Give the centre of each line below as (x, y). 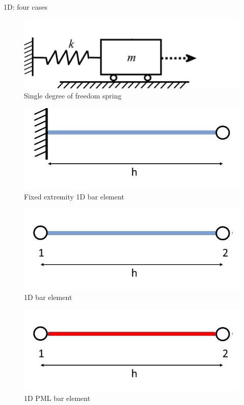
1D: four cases (25, 7)
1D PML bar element (57, 398)
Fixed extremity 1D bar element (74, 196)
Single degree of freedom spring (73, 96)
